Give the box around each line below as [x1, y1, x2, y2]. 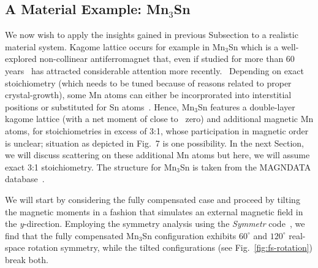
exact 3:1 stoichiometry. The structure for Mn [5, 160, 177, 173]
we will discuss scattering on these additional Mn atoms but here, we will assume [5, 148, 310, 161]
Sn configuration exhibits [142, 229, 237, 242]
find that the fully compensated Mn [5, 229, 139, 242]
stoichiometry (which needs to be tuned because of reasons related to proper [5, 76, 292, 89]
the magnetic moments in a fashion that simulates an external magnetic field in [5, 205, 303, 218]
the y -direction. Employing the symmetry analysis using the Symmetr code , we [5, 217, 305, 230]
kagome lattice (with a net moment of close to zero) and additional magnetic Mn [5, 112, 314, 125]
